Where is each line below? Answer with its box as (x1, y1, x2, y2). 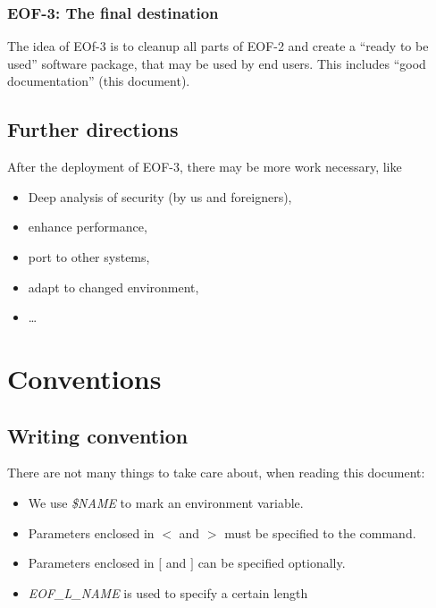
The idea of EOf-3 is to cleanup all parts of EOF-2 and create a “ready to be (7, 37, 429, 55)
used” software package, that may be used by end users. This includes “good (7, 54, 426, 72)
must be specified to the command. (224, 523, 416, 542)
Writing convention (7, 421, 189, 449)
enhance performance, (28, 217, 147, 236)
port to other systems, (28, 247, 150, 266)
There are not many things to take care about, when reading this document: (7, 463, 425, 482)
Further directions (7, 115, 179, 143)
